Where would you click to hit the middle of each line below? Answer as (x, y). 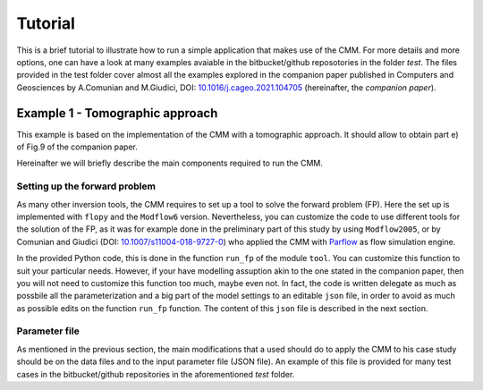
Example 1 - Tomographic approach (117, 113)
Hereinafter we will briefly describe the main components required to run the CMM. (170, 163)
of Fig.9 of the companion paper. (77, 147)
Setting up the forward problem (86, 186)
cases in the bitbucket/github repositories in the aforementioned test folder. (156, 374)
